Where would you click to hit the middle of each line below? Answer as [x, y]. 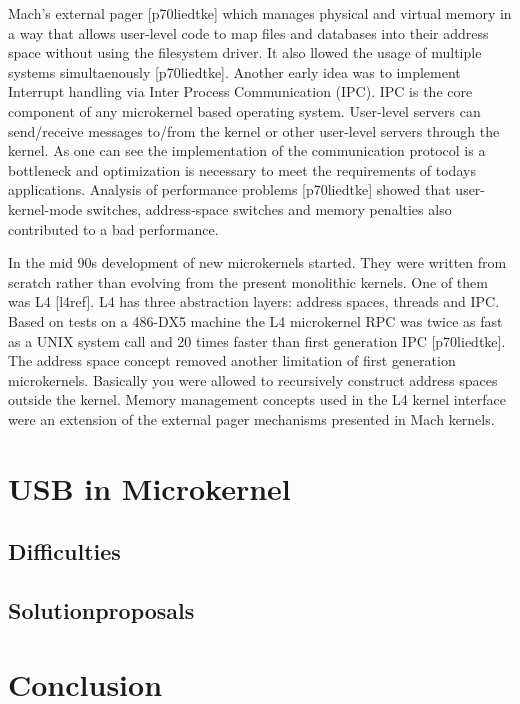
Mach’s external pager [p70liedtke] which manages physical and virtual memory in [260, 13]
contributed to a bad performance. [113, 228]
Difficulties [64, 551]
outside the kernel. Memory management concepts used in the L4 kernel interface [257, 399]
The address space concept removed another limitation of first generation [232, 360]
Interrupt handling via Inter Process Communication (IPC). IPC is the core [240, 91]
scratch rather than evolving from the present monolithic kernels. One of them [248, 281]
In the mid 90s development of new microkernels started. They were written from [257, 262]
